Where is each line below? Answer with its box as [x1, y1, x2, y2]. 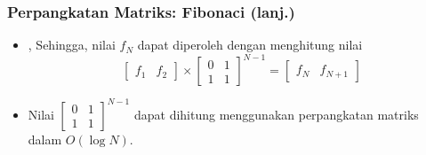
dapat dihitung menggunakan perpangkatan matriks [133, 105, 419, 123]
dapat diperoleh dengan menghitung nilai [137, 35, 363, 54]
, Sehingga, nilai [28, 35, 116, 54]
